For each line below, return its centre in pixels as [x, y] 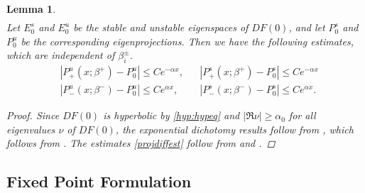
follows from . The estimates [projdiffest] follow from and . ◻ [141, 143]
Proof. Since [33, 115]
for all [302, 115]
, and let [307, 27]
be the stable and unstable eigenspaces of [161, 27]
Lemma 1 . [31, 9]
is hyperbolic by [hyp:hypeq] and [171, 115]
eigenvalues [31, 129]
